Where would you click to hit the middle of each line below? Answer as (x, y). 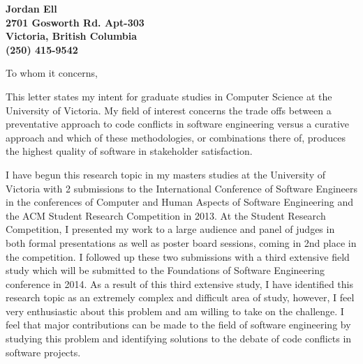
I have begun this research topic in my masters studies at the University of (165, 174)
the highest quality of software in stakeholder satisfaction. (129, 151)
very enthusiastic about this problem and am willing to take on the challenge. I (175, 311)
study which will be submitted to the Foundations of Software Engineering (165, 270)
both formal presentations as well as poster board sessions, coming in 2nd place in (181, 242)
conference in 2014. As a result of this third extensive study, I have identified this (179, 283)
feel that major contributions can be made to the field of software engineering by (178, 325)
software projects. (43, 352)
